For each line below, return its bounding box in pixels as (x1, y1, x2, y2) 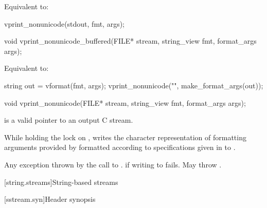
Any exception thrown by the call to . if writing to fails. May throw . (4, 159, 222, 169)
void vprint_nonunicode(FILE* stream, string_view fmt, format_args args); (4, 97, 246, 108)
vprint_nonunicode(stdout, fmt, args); (4, 18, 125, 29)
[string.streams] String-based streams (4, 176, 118, 187)
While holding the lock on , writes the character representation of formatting (4, 131, 246, 142)
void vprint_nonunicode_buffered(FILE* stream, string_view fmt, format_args (4, 35, 257, 46)
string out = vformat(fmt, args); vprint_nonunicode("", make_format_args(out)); (4, 80, 263, 90)
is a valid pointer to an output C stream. (4, 115, 133, 125)
